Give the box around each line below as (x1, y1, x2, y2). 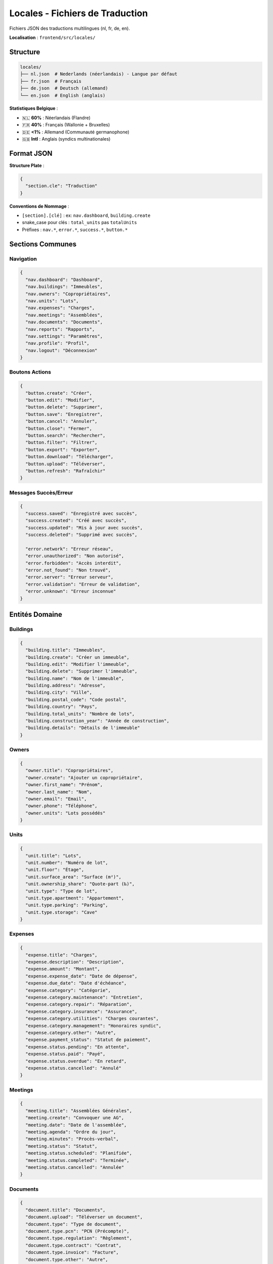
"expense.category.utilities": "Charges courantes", (25, 1016, 159, 1021)
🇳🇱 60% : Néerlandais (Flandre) (22, 114, 91, 121)
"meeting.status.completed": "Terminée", (25, 1157, 130, 1163)
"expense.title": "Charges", (25, 952, 98, 958)
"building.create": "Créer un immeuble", (25, 654, 130, 660)
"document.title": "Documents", (25, 1207, 106, 1213)
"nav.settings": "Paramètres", (25, 333, 103, 339)
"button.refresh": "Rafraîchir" (25, 468, 106, 474)
